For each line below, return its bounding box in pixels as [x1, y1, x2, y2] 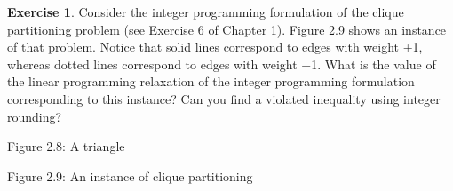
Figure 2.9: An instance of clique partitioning [7, 166, 253, 185]
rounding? [7, 107, 62, 125]
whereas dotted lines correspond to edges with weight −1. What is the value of [7, 54, 436, 73]
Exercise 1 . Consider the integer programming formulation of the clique [7, 3, 404, 20]
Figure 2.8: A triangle [7, 137, 125, 155]
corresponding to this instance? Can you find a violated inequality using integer [7, 89, 441, 107]
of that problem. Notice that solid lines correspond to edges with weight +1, [7, 37, 423, 56]
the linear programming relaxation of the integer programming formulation [7, 72, 415, 91]
